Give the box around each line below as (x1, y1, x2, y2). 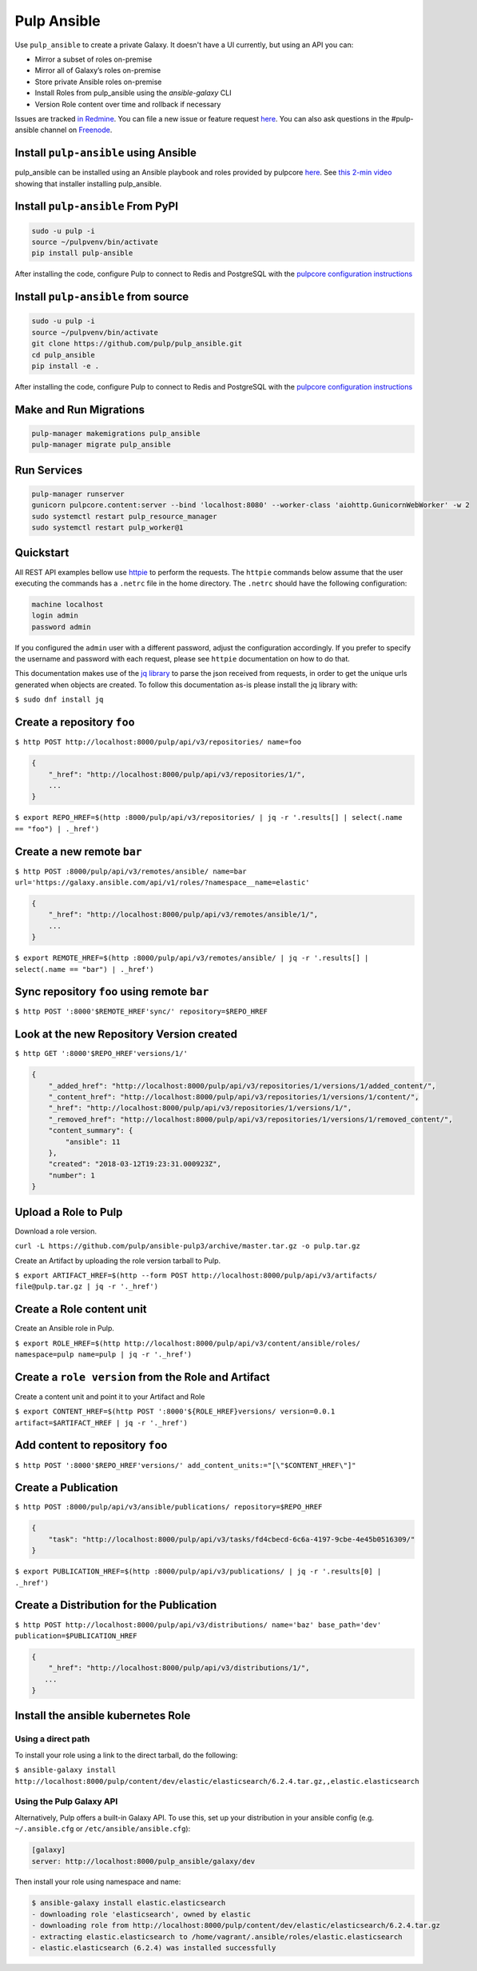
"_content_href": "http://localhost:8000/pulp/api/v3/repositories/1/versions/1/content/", (48, 1093, 419, 1101)
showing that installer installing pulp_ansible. (14, 178, 162, 188)
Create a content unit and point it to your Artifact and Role (14, 1392, 205, 1401)
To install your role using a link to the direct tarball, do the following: (14, 1750, 238, 1760)
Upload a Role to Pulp (14, 1205, 123, 1219)
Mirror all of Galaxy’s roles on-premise (34, 66, 161, 75)
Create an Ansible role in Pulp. (14, 1324, 115, 1333)
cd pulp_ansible (31, 350, 96, 359)
